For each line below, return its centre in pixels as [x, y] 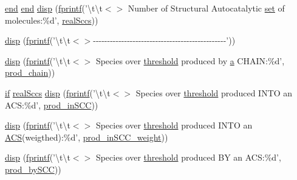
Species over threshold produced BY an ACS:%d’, [188, 157]
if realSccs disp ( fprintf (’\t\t [58, 92]
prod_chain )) [30, 72]
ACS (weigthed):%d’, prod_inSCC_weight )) [87, 137]
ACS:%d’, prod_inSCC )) [52, 105]
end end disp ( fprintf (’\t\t [54, 8]
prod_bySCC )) [33, 169]
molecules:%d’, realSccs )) [52, 20]
